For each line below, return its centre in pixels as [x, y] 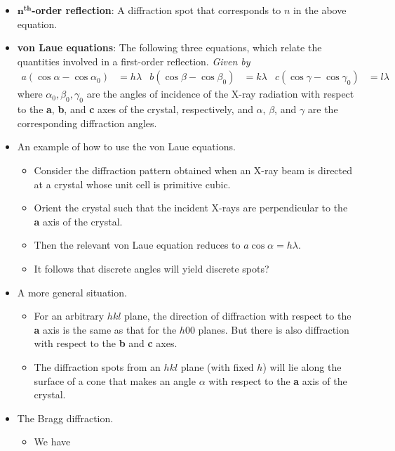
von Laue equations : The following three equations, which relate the [169, 47]
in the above [320, 10]
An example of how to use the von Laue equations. [126, 146]
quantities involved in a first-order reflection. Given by [134, 61]
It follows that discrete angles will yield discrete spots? [152, 268]
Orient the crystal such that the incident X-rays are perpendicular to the [191, 208]
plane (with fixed [217, 366]
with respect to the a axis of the [278, 380]
